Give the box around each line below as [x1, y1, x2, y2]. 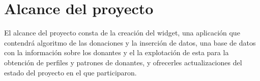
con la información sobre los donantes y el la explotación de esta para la [4, 47, 229, 58]
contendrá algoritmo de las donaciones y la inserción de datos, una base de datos [4, 37, 256, 48]
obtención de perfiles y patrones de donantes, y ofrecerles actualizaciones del [4, 57, 242, 67]
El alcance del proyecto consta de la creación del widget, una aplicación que [4, 27, 240, 38]
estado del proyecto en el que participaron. [4, 67, 137, 77]
